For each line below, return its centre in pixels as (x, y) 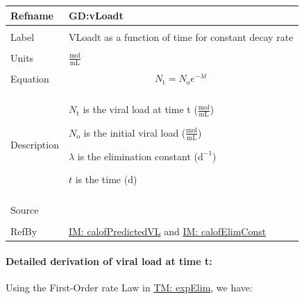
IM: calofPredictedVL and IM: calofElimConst (167, 231)
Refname (32, 15)
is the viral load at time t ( (140, 109)
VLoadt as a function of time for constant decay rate (181, 36)
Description (35, 144)
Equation (30, 79)
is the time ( (102, 179)
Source (25, 210)
